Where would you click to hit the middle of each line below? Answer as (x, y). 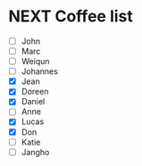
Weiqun (35, 62)
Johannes (40, 71)
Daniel (33, 102)
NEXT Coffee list (71, 17)
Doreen (35, 92)
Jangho (35, 152)
